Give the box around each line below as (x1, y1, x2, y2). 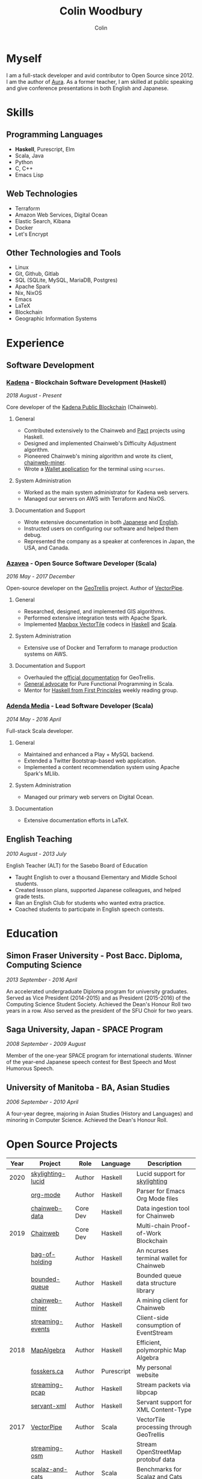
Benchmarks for (136, 1465, 182, 1474)
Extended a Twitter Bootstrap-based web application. (23, 757, 156, 764)
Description (147, 1159, 182, 1168)
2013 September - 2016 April (6, 976, 78, 983)
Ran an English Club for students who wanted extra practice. (14, 899, 165, 906)
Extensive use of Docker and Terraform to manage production (23, 644, 178, 651)
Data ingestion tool (136, 1205, 190, 1213)
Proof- (171, 1221, 191, 1230)
